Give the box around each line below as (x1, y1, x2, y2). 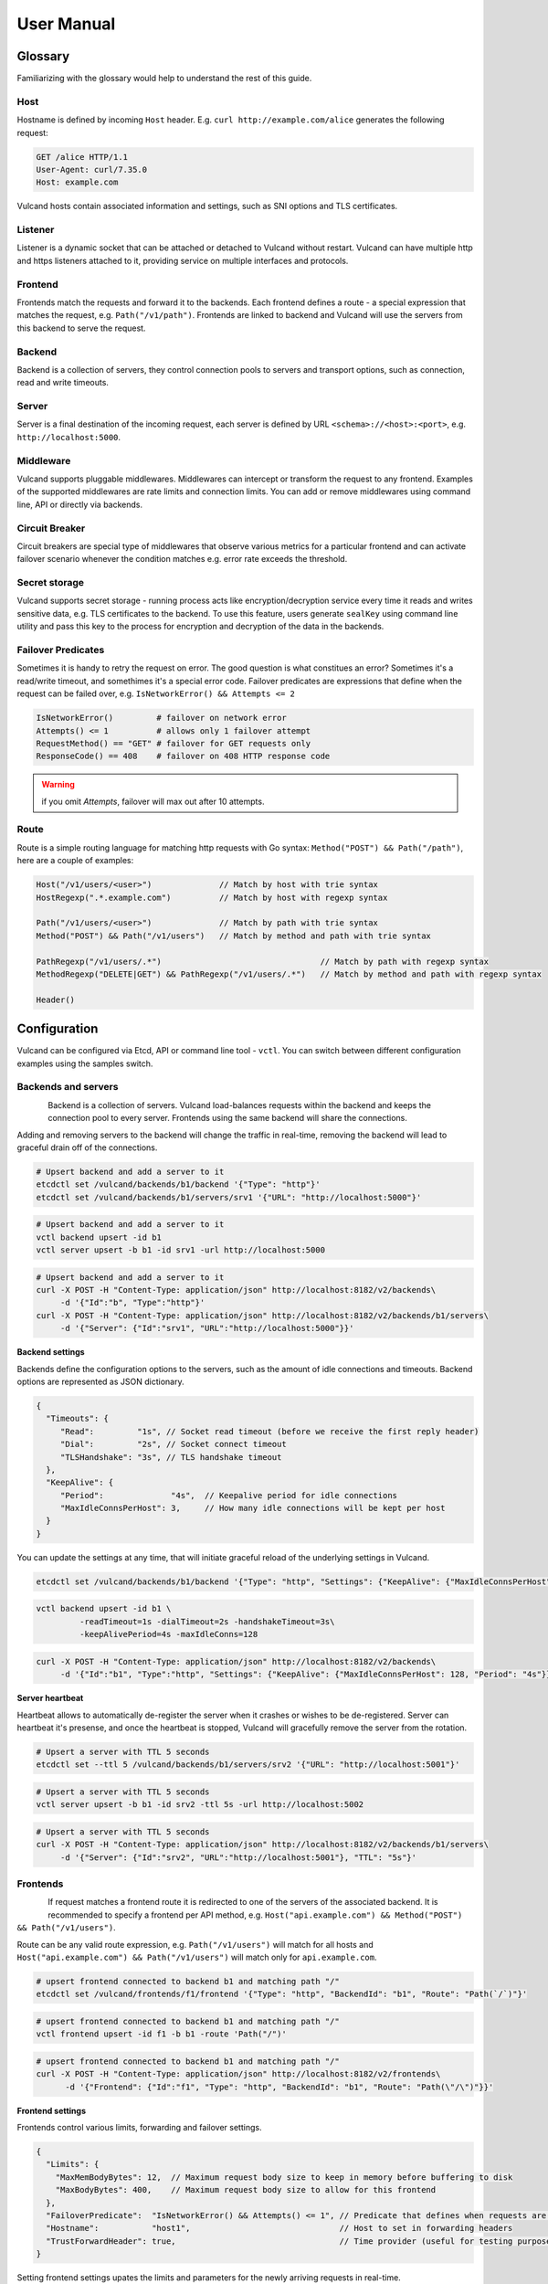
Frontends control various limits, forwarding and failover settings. (16, 2121, 262, 2132)
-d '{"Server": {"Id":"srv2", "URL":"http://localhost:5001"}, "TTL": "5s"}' (59, 1852, 417, 1863)
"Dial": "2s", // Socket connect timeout (59, 1439, 287, 1450)
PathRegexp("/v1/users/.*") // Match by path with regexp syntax (36, 956, 489, 967)
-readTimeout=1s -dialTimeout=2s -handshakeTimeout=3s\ (79, 1616, 335, 1626)
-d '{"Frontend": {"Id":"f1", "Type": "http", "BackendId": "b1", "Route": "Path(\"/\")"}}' (65, 2081, 494, 2092)
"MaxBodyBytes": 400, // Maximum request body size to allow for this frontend (55, 2184, 437, 2195)
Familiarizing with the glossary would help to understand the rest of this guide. (16, 73, 312, 84)
